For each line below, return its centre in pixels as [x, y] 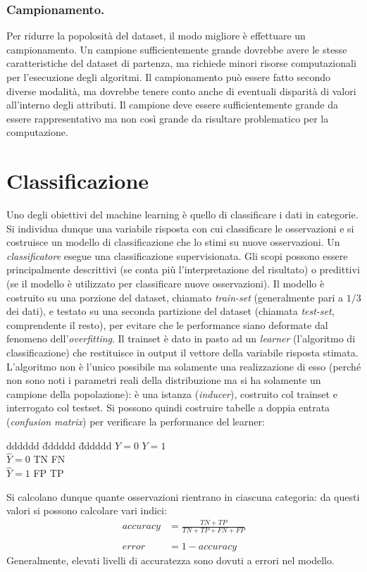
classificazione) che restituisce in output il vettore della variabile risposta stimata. [182, 353]
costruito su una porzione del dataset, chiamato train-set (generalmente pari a [175, 297]
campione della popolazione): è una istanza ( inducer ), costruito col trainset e [172, 393]
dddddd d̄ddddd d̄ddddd [59, 445]
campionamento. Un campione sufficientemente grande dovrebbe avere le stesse [177, 49]
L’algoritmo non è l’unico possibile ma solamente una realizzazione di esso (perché [184, 366]
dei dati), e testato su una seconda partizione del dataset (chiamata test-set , [170, 311]
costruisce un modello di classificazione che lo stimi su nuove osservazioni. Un [173, 242]
